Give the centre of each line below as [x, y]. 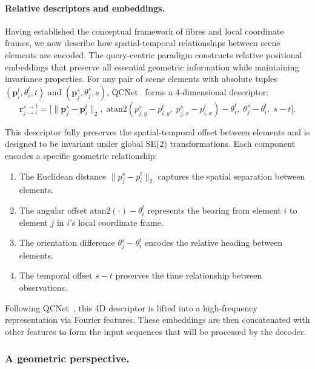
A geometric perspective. [67, 358]
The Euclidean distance [63, 176]
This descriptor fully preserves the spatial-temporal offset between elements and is [157, 131]
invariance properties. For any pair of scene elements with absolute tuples [141, 79]
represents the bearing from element [214, 210]
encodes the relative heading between [214, 242]
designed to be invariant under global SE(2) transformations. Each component [150, 144]
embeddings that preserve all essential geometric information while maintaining [152, 66]
